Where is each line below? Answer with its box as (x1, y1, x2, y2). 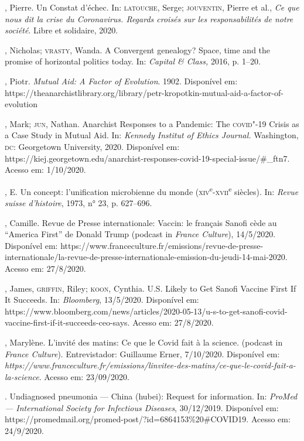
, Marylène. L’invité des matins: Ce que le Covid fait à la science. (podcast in (5, 336, 283, 348)
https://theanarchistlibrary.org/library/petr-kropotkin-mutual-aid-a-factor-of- (5, 86, 283, 98)
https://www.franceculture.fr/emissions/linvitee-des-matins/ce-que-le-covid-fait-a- (5, 359, 296, 371)
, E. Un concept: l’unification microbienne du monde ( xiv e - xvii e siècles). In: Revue (5, 183, 299, 197)
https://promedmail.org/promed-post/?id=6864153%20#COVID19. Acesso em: (5, 413, 291, 425)
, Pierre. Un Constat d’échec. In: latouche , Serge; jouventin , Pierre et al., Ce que (5, 1, 299, 13)
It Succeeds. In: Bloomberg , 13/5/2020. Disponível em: (5, 293, 199, 306)
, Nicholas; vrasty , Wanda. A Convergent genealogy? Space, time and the (5, 43, 271, 56)
